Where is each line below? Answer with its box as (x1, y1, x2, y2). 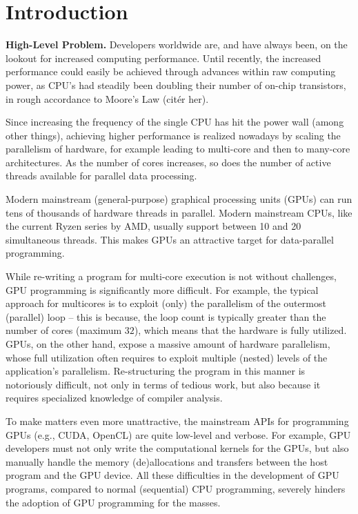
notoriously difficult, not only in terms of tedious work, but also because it (6, 377, 321, 391)
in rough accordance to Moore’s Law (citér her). (6, 91, 209, 106)
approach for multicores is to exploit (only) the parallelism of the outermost (6, 296, 326, 310)
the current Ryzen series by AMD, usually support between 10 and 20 (6, 219, 301, 233)
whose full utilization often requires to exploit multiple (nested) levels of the (6, 350, 328, 364)
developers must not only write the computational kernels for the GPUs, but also (6, 441, 349, 455)
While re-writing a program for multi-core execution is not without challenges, (6, 269, 337, 284)
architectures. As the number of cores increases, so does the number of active (6, 155, 331, 169)
